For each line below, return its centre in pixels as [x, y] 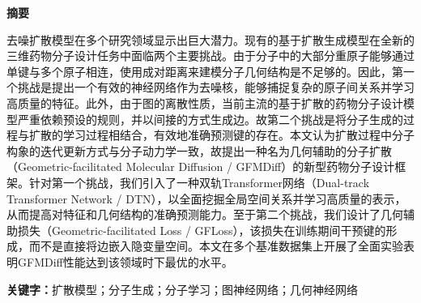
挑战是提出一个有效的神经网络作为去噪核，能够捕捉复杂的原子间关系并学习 [216, 87]
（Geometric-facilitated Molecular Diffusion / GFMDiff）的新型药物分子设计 [201, 166]
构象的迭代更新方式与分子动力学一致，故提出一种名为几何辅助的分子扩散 [199, 150]
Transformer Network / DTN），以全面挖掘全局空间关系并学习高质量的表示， [206, 198]
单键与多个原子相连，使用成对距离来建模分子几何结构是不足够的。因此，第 [205, 71]
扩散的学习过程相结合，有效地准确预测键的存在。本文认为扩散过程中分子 [221, 135]
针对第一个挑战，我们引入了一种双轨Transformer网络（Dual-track [199, 182]
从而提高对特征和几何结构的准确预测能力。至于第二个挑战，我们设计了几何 [205, 214]
